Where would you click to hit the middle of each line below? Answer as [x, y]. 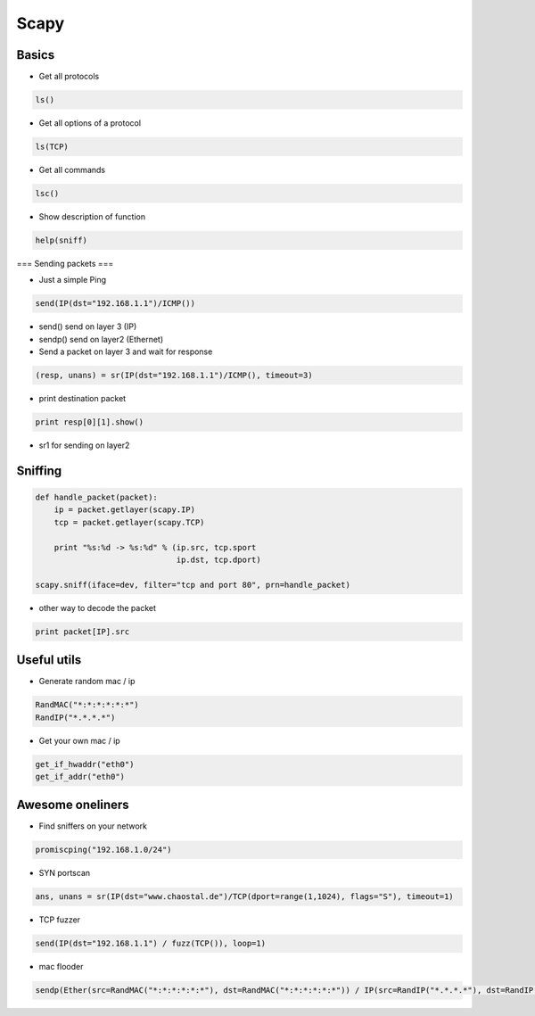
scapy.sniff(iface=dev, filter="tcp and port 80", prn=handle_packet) [193, 585]
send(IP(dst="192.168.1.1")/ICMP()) [115, 304]
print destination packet [82, 399]
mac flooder [61, 967]
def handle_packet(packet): [96, 498]
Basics [36, 55]
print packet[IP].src [82, 632]
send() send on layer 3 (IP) [88, 326]
